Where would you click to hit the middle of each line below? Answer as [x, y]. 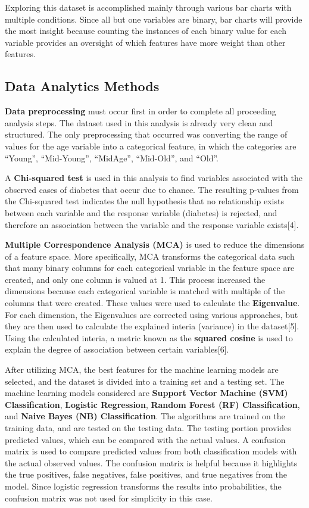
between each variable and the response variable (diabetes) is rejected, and [141, 212]
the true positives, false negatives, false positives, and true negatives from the [146, 474]
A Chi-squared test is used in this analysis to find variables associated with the [154, 178]
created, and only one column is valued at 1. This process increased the [135, 279]
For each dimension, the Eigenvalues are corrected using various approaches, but [152, 314]
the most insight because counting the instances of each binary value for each [146, 31]
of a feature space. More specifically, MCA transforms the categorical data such [150, 256]
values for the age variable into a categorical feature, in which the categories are [151, 146]
